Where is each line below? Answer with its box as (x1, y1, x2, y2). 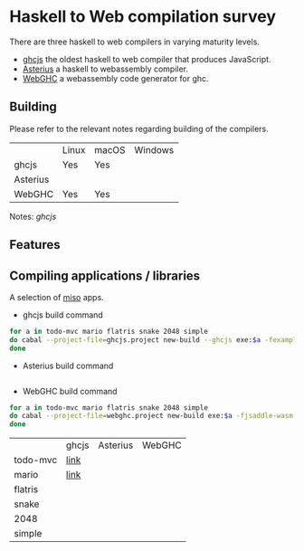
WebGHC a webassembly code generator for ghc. (22, 72, 210, 83)
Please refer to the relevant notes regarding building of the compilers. (9, 123, 269, 134)
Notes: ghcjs (9, 211, 57, 222)
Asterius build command (22, 360, 114, 371)
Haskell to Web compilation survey (9, 6, 276, 27)
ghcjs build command (22, 309, 104, 320)
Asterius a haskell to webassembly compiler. (22, 63, 188, 74)
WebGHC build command (22, 385, 118, 396)
